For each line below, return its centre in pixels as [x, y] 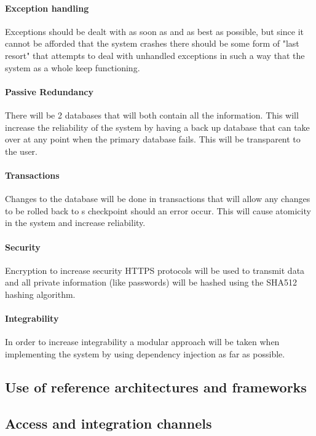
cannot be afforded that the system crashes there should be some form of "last [152, 43]
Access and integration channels [109, 423]
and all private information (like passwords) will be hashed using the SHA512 [151, 282]
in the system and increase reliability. [75, 223]
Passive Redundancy [49, 91]
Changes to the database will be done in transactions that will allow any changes [158, 199]
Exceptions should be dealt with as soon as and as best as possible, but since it [154, 31]
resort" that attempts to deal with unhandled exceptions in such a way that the [155, 55]
